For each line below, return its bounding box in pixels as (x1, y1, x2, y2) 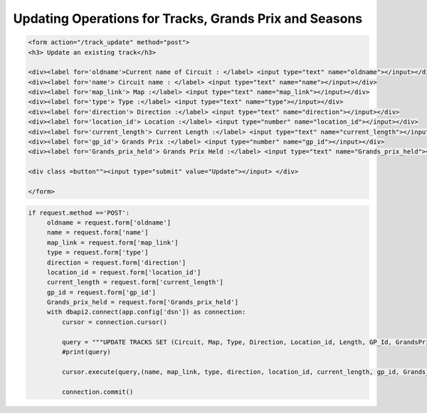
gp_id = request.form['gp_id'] (46, 288, 157, 296)
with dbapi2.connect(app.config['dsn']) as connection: (46, 308, 246, 316)
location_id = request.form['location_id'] (46, 268, 201, 277)
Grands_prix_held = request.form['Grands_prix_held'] (46, 299, 238, 306)
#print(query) (61, 348, 112, 356)
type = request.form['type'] (46, 249, 149, 257)
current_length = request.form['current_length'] (46, 278, 223, 286)
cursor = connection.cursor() (61, 318, 167, 326)
